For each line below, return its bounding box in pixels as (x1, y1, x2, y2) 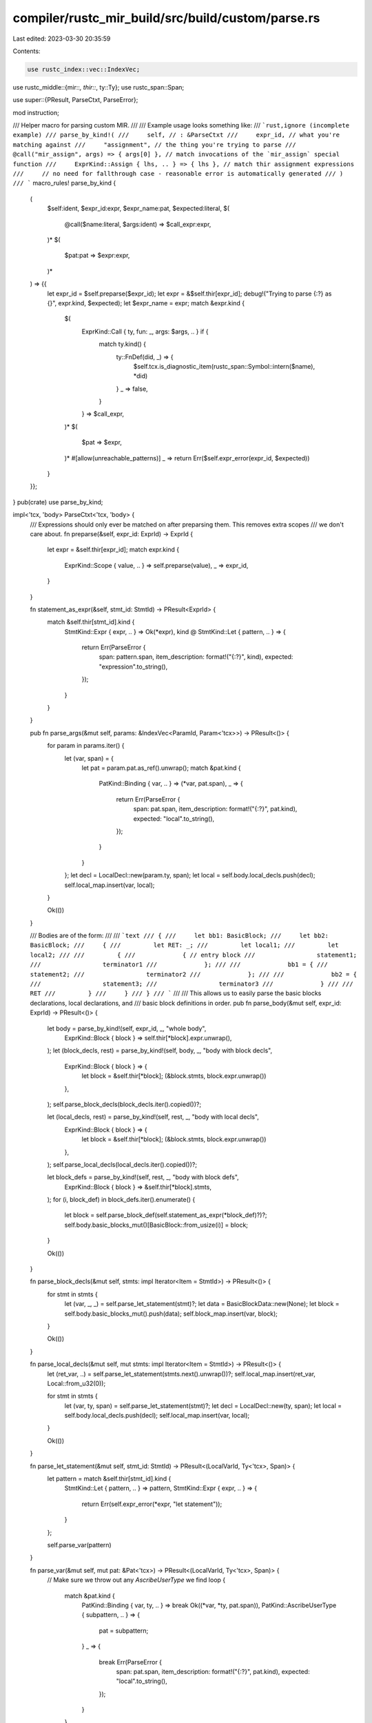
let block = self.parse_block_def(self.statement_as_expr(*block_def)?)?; (64, 1211, 268, 1219)
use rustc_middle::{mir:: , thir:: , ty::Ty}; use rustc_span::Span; (12, 83, 185, 91)
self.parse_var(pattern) (47, 1541, 112, 1549)
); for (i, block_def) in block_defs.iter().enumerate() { (47, 1196, 196, 1204)
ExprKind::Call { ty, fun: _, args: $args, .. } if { (81, 327, 209, 336)
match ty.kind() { (99, 340, 146, 348)
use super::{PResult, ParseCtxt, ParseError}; (12, 96, 138, 104)
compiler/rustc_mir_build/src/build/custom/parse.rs (12, 10, 320, 26)
